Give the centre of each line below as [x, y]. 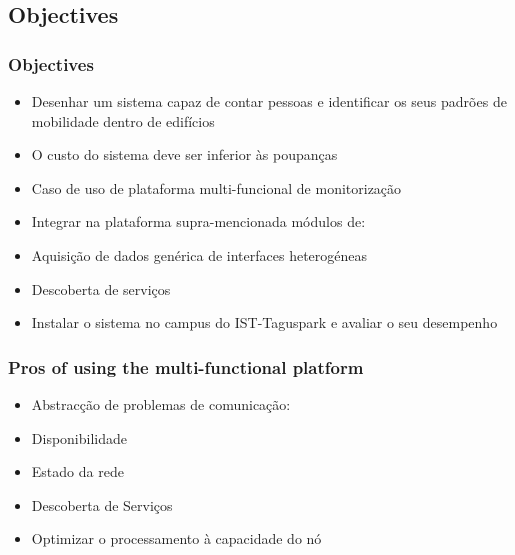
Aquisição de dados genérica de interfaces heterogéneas [199, 254]
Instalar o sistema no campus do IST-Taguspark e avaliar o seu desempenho [264, 322]
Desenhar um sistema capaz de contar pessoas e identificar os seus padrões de [269, 101]
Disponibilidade [79, 437]
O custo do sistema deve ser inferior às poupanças [184, 154]
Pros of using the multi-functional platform [186, 366]
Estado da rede [77, 471]
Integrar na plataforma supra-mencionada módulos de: [198, 221]
